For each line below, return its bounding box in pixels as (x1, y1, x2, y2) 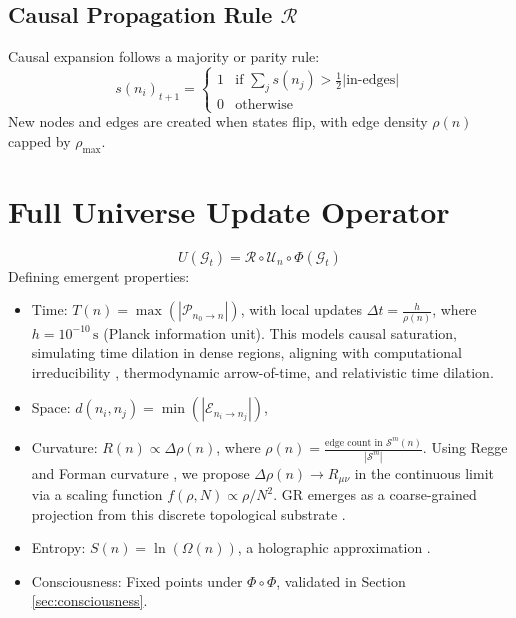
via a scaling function (31, 484, 163, 505)
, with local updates (240, 299, 363, 320)
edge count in (325, 437, 383, 448)
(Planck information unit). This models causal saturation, (103, 322, 457, 343)
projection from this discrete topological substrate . (31, 503, 346, 524)
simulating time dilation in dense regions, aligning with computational (31, 342, 462, 363)
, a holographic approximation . (237, 537, 431, 558)
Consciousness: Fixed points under (31, 570, 243, 591)
